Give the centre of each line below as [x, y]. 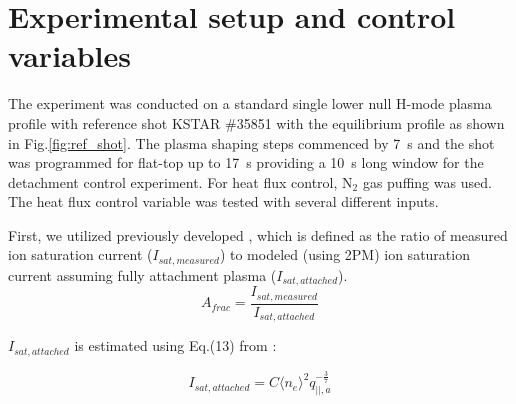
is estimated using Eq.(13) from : [175, 345]
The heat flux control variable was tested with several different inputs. [223, 201]
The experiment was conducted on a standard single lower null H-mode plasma [250, 103]
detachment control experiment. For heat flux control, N [180, 181]
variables [70, 55]
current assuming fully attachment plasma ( [142, 274]
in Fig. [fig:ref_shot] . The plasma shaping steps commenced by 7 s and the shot [251, 142]
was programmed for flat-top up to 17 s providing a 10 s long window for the [246, 162]
